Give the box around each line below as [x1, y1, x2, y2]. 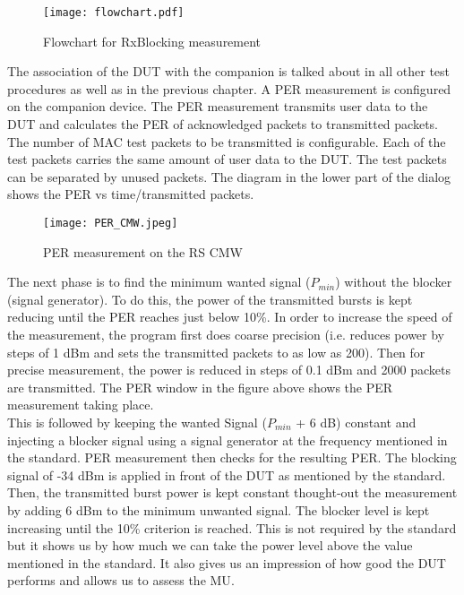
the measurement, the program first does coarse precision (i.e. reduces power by [7, 325, 444, 344]
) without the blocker [335, 272, 452, 291]
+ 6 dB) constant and [296, 413, 417, 431]
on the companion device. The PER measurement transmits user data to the [7, 97, 428, 116]
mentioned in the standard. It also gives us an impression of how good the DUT [7, 553, 446, 572]
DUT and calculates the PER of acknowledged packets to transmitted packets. [7, 115, 438, 134]
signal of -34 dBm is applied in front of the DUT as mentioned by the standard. [7, 465, 446, 484]
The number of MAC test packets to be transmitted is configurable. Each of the [7, 132, 446, 151]
